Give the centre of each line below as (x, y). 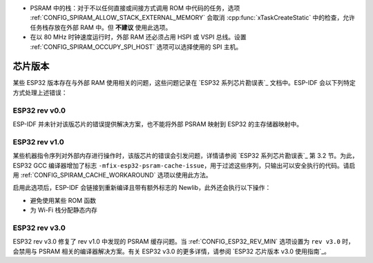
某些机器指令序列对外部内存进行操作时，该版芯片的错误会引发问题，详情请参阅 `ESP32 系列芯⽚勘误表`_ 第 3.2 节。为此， (185, 156)
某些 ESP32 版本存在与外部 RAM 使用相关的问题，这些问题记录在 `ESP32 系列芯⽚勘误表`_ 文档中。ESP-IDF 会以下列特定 (184, 83)
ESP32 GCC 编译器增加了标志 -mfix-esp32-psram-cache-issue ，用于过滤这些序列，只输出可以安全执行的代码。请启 (184, 165)
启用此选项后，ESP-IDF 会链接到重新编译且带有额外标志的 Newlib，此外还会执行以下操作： (142, 188)
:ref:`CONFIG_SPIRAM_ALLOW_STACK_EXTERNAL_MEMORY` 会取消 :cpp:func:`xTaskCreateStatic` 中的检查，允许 (193, 18)
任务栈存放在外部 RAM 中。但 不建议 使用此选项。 (101, 27)
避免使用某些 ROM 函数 (63, 200)
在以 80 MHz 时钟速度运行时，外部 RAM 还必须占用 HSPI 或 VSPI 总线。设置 (138, 37)
